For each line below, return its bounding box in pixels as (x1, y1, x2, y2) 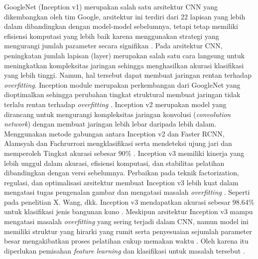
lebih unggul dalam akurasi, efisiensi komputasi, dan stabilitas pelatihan (4, 157, 225, 168)
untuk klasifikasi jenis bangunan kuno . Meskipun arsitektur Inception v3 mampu (4, 206, 253, 217)
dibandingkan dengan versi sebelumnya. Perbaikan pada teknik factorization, (4, 167, 239, 178)
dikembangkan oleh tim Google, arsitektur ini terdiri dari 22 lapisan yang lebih (4, 11, 246, 21)
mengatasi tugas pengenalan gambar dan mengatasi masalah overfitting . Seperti (4, 187, 250, 197)
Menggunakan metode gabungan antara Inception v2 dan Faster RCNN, (4, 128, 225, 138)
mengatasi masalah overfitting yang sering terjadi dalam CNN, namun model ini (4, 216, 249, 227)
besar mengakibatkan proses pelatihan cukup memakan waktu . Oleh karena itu (4, 236, 249, 246)
